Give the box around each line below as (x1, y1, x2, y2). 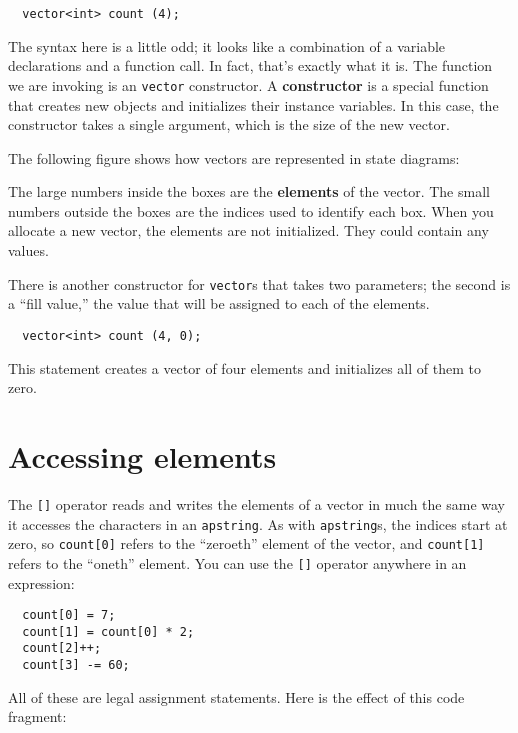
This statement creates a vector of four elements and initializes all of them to (8, 357, 481, 378)
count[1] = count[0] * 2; (22, 624, 195, 639)
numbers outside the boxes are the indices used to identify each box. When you (8, 200, 494, 221)
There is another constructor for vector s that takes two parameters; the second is (8, 273, 511, 294)
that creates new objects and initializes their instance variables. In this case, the (8, 94, 499, 115)
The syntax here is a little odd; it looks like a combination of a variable (8, 35, 446, 56)
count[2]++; (22, 641, 102, 656)
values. (8, 240, 49, 261)
